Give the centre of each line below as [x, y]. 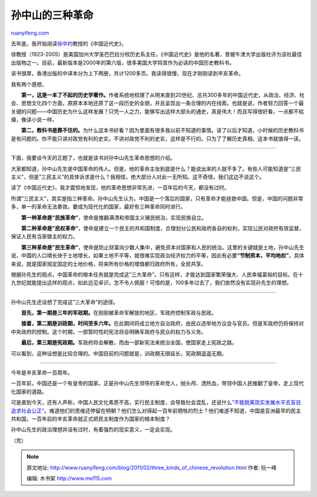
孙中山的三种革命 [52, 15]
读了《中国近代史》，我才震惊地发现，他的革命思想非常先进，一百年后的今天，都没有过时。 [120, 187]
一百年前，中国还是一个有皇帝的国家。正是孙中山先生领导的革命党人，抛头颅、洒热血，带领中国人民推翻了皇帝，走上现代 [157, 383]
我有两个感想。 [29, 84]
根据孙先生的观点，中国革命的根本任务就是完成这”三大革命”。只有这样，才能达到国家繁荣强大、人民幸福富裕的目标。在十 [157, 274]
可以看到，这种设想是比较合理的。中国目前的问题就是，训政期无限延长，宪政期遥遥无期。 [119, 353]
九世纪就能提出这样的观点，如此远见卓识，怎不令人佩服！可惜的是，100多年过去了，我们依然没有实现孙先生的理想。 [151, 283]
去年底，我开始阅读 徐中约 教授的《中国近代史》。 [69, 43]
